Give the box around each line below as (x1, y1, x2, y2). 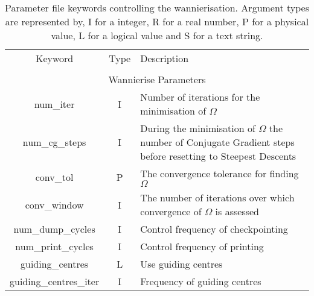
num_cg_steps (22, 135, 86, 149)
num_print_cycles (15, 239, 94, 253)
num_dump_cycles (13, 222, 95, 236)
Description (140, 51, 189, 65)
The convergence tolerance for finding (140, 166, 299, 180)
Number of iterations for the (140, 90, 260, 104)
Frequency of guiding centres (140, 274, 261, 288)
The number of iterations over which (140, 191, 295, 204)
